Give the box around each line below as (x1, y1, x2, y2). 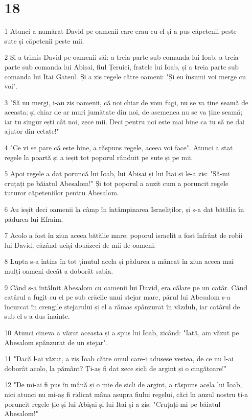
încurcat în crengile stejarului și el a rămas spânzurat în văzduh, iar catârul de (4, 301, 240, 311)
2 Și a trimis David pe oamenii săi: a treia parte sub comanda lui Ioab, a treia (4, 52, 239, 62)
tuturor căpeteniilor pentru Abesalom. (4, 187, 119, 198)
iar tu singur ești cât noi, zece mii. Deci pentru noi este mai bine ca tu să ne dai (4, 116, 245, 126)
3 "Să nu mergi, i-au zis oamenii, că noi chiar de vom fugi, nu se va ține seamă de (4, 97, 249, 107)
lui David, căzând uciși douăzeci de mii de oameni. (4, 239, 156, 250)
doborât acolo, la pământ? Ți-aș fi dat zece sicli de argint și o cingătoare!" (4, 363, 227, 373)
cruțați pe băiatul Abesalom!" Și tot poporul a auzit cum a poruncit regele (4, 178, 229, 188)
